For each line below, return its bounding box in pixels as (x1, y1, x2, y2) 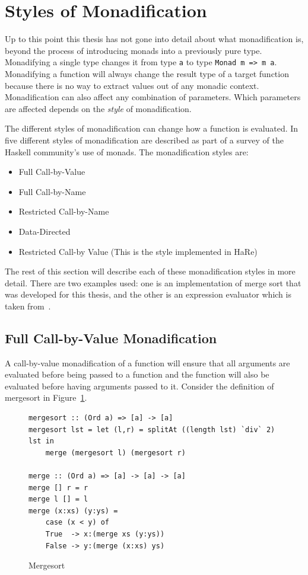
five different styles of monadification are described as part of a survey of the (5, 133, 284, 146)
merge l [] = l (28, 495, 88, 504)
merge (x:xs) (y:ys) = (28, 506, 118, 515)
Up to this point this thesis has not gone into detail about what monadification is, (5, 33, 304, 45)
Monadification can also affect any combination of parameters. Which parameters (5, 91, 301, 103)
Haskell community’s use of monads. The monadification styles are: (5, 145, 249, 158)
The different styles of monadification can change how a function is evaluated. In (5, 122, 299, 135)
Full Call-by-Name (18, 185, 86, 197)
